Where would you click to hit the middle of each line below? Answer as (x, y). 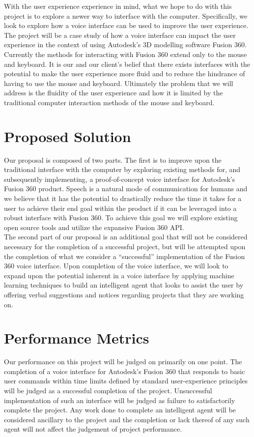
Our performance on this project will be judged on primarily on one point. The (123, 362)
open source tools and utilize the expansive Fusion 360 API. (94, 227)
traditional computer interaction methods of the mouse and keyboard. (109, 102)
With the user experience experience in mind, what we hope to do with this (118, 6)
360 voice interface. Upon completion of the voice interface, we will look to (116, 266)
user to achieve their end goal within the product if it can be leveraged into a (120, 208)
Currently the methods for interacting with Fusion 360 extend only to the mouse (126, 54)
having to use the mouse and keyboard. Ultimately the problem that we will (119, 83)
